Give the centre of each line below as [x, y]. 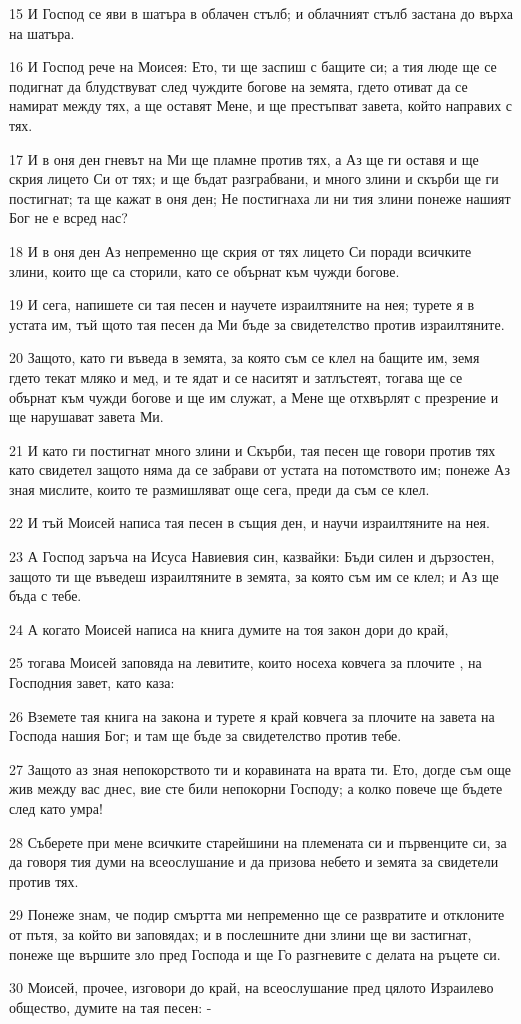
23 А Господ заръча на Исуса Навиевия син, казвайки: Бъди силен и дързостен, [252, 556]
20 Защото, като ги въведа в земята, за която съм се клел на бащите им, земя [244, 357]
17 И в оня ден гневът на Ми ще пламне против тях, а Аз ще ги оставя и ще [244, 158]
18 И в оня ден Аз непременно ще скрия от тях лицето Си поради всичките [240, 250]
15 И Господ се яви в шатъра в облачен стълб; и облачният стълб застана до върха [261, 13]
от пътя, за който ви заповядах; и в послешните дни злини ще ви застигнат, [240, 933]
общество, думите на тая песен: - [110, 1006]
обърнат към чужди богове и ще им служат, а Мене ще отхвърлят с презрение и [254, 396]
